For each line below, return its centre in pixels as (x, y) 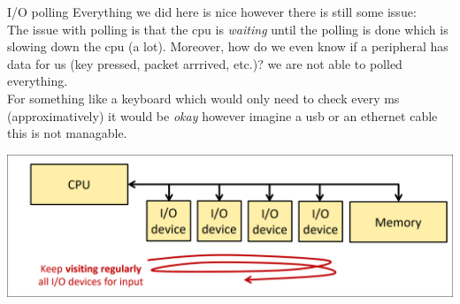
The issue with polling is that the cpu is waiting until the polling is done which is (228, 29)
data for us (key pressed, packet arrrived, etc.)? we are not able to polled (205, 63)
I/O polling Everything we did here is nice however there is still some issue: (212, 11)
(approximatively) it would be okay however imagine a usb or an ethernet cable (222, 115)
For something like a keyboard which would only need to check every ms (203, 98)
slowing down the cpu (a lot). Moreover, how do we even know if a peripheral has (228, 46)
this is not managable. (67, 133)
